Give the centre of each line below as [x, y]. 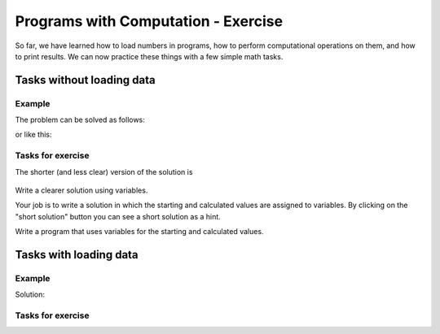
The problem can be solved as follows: [80, 120]
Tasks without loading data [85, 80]
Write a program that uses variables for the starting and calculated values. [139, 232]
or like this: [33, 135]
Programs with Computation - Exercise [149, 21]
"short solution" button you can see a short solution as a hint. [118, 216]
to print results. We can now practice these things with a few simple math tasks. [149, 56]
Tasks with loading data [77, 255]
